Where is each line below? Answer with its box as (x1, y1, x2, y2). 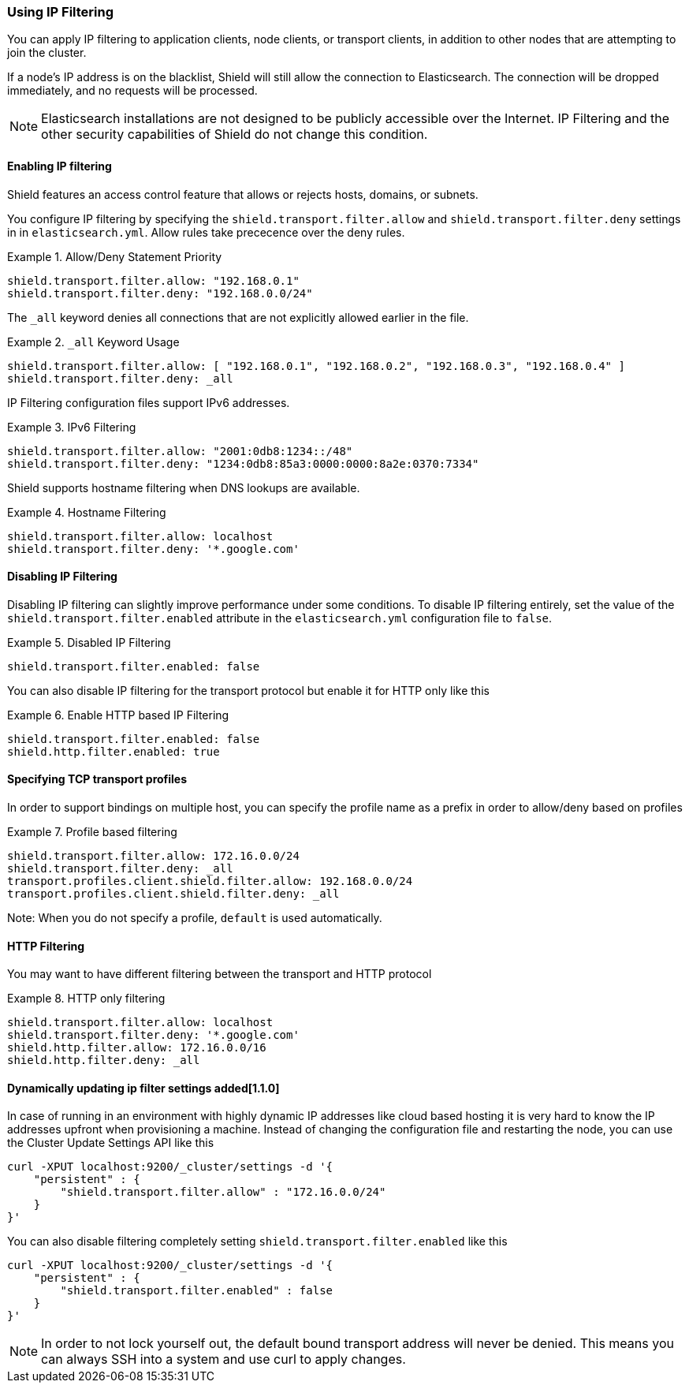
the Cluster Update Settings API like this (7, 1136, 214, 1150)
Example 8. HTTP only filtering (7, 991, 166, 1006)
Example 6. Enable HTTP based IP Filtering (7, 708, 229, 722)
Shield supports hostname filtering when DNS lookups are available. (7, 480, 360, 495)
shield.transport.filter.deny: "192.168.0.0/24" (7, 286, 313, 300)
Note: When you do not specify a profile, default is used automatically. (7, 911, 382, 925)
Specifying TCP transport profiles (7, 772, 188, 786)
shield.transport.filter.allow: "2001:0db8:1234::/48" (7, 444, 353, 457)
